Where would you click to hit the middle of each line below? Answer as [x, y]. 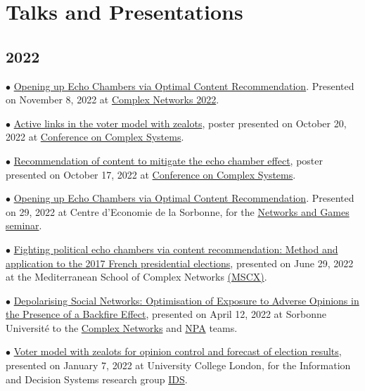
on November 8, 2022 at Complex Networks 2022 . [113, 100]
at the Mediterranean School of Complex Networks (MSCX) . [136, 277]
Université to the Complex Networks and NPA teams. [122, 327]
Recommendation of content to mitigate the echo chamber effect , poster [168, 160]
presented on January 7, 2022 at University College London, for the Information [178, 365]
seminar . [24, 225]
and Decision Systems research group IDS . [97, 379]
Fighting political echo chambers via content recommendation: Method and [176, 249]
